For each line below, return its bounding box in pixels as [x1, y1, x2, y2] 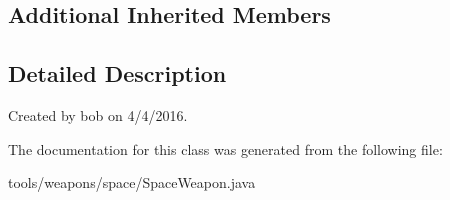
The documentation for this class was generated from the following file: [8, 138, 443, 159]
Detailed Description [8, 58, 227, 89]
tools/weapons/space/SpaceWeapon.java [8, 172, 256, 193]
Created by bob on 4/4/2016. [8, 104, 188, 125]
